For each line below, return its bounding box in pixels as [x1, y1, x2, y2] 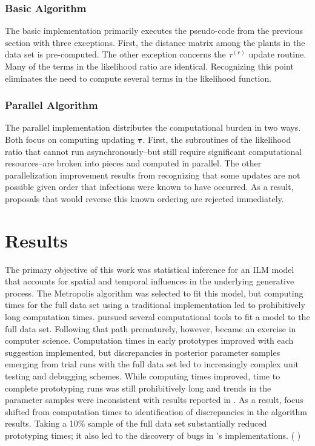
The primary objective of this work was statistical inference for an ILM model [5, 263, 294, 275]
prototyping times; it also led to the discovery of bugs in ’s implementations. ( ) [5, 429, 301, 441]
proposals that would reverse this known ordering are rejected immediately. [5, 192, 284, 205]
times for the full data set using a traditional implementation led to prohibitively [5, 298, 305, 311]
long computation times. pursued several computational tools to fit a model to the [5, 310, 310, 323]
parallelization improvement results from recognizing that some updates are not [5, 168, 300, 181]
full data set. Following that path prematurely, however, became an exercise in [5, 322, 296, 335]
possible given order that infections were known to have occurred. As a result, [5, 180, 294, 193]
